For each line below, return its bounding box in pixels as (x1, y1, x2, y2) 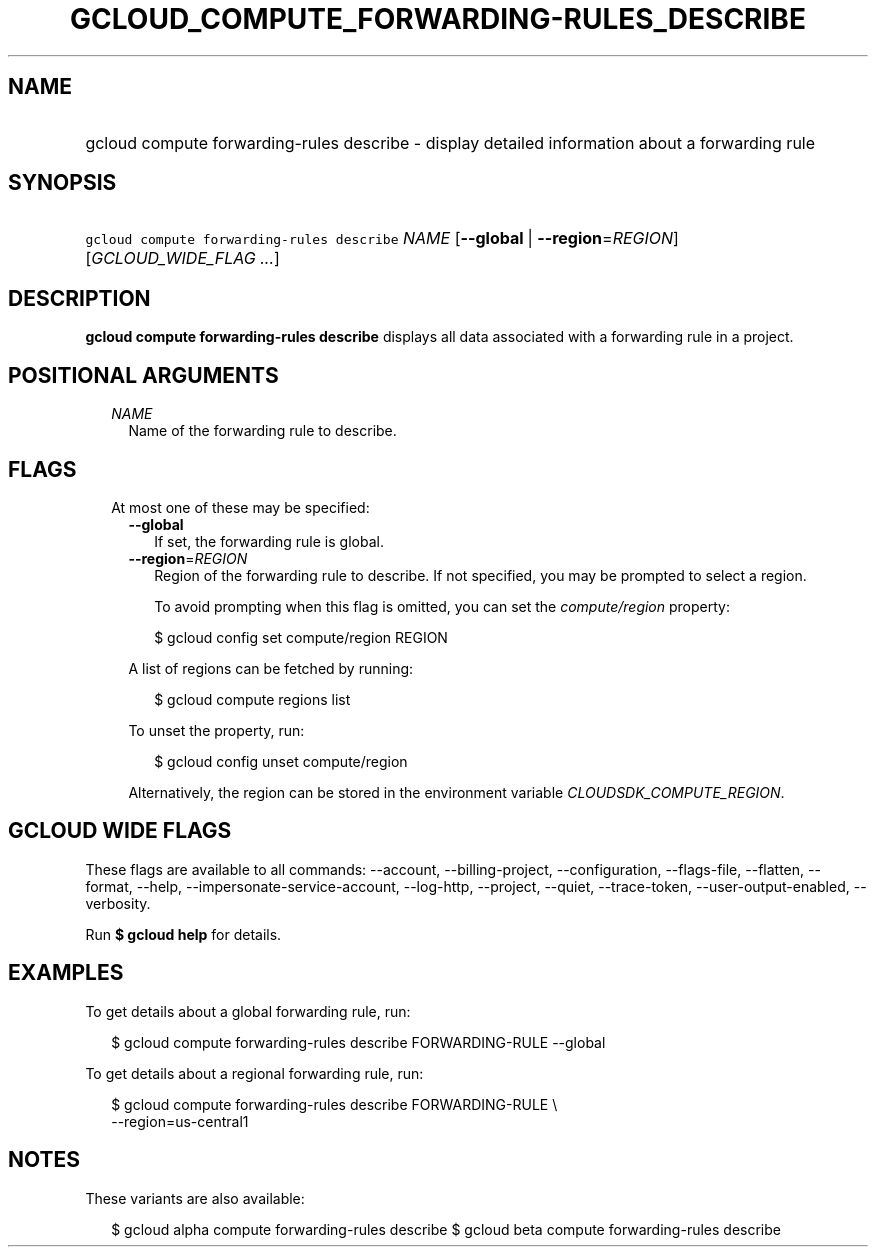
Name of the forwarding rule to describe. (128, 422, 397, 440)
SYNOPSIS (8, 170, 117, 196)
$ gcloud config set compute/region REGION (154, 628, 448, 646)
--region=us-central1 (111, 1112, 249, 1130)
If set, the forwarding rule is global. (154, 532, 384, 550)
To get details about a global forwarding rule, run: (85, 1002, 411, 1020)
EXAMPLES (8, 960, 124, 986)
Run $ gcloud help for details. (85, 925, 282, 943)
